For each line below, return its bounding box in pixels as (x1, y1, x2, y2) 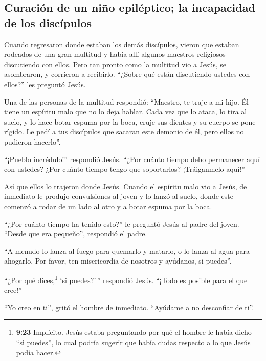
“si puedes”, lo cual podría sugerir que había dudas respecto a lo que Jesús (16, 336, 251, 347)
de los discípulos (4, 14, 92, 30)
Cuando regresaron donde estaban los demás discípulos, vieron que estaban (4, 38, 239, 49)
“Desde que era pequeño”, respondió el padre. (4, 228, 147, 239)
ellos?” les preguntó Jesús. (4, 78, 86, 89)
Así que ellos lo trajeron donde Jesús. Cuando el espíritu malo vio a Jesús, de (4, 180, 247, 191)
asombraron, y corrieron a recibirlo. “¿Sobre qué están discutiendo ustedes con (4, 69, 250, 79)
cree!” (4, 285, 22, 295)
